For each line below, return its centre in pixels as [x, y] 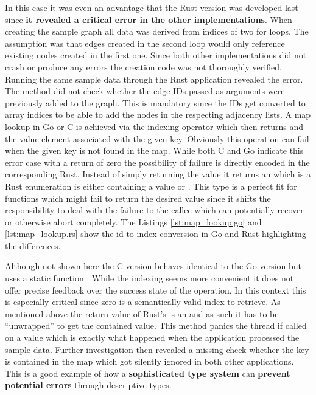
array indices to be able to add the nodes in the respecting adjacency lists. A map [158, 115]
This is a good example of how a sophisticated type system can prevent [148, 373]
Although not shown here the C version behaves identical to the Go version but [153, 266]
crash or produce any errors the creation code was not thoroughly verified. [143, 67]
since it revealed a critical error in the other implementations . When [149, 19]
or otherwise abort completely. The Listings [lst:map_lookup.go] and [133, 222]
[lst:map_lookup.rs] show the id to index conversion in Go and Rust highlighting [156, 234]
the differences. [33, 245]
